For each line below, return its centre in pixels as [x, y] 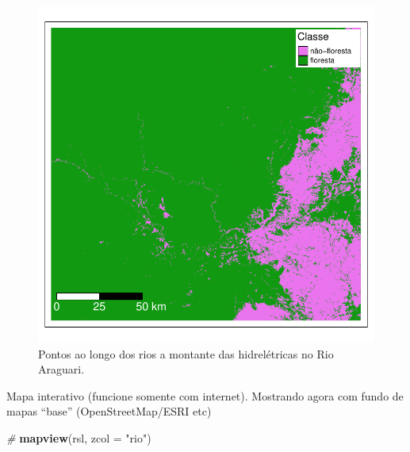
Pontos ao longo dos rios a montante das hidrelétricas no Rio [186, 353]
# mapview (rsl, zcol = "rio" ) [79, 437]
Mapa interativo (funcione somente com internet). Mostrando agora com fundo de [205, 395]
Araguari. [61, 369]
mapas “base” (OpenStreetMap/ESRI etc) [109, 411]
